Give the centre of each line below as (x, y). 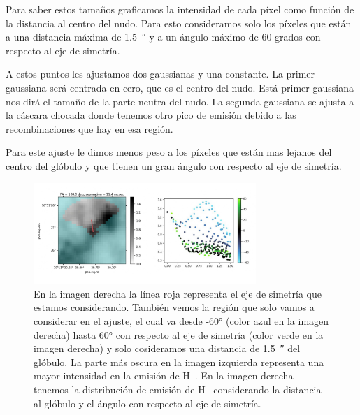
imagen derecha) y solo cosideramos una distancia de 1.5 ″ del (167, 348)
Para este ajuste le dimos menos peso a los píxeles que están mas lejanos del (169, 152)
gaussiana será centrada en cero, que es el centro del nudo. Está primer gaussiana (180, 87)
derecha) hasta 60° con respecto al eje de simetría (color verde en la (179, 334)
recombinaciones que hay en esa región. (89, 128)
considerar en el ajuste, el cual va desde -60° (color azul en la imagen (181, 321)
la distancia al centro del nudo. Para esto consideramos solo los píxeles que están (179, 23)
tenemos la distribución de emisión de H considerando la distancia (178, 389)
